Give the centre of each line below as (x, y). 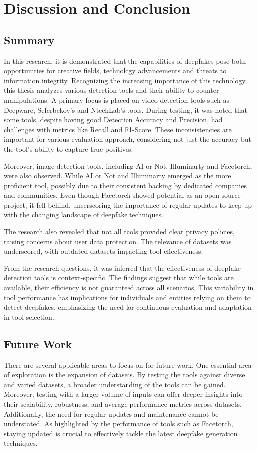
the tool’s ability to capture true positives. (69, 149)
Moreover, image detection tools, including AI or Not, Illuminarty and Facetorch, (128, 166)
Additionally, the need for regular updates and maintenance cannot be (111, 413)
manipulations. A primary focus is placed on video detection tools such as (117, 100)
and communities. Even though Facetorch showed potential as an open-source (122, 195)
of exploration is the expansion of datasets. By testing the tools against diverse (125, 374)
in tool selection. (29, 316)
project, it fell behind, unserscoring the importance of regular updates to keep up (128, 205)
